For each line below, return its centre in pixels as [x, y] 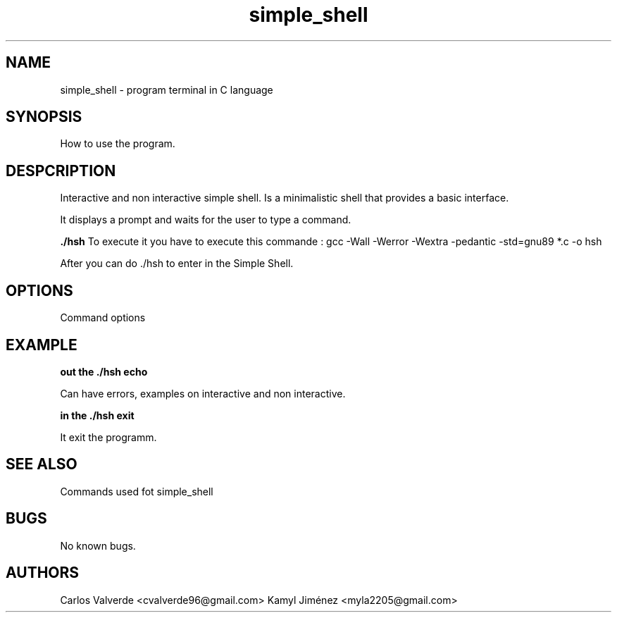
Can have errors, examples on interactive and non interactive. [203, 393]
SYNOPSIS [44, 117]
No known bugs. [98, 545]
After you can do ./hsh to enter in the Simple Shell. [177, 264]
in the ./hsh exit [97, 415]
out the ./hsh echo [104, 371]
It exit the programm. [108, 437]
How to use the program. [118, 144]
